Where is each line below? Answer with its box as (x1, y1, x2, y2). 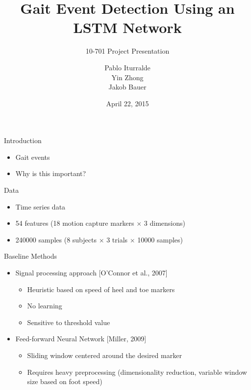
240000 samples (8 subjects (15, 234, 97, 244)
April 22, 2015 (106, 98, 149, 108)
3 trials (106, 234, 128, 244)
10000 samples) (137, 234, 183, 244)
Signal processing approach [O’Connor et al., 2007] (15, 268, 168, 278)
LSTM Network (73, 17, 182, 37)
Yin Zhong (111, 72, 144, 82)
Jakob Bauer (108, 82, 147, 92)
